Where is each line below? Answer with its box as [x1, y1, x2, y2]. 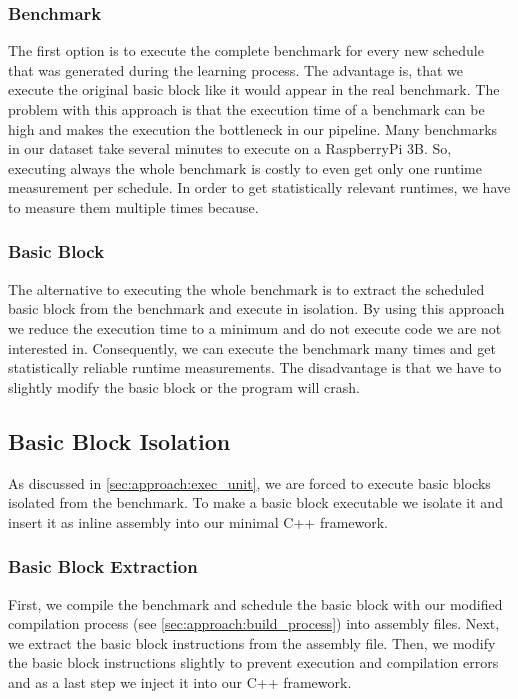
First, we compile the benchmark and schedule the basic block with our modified [8, 593, 503, 614]
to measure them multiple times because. [8, 196, 259, 217]
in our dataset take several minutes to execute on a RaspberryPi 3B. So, [8, 138, 452, 159]
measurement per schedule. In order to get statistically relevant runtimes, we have [8, 177, 511, 198]
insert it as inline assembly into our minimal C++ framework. [8, 511, 389, 532]
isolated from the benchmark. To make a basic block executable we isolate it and [8, 492, 503, 513]
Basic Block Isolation [8, 425, 231, 456]
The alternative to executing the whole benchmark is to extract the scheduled [8, 278, 485, 299]
